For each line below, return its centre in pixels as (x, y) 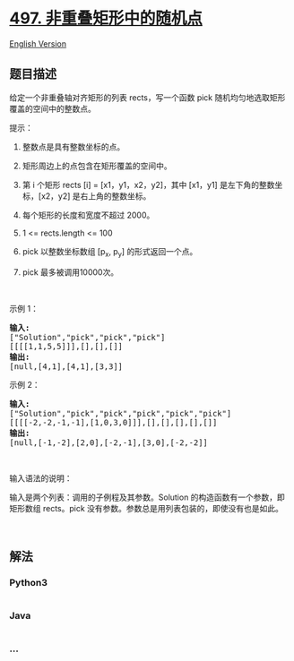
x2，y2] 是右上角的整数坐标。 (96, 196)
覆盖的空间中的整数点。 (52, 108)
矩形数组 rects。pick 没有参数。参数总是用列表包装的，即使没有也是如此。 (147, 508)
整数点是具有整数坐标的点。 (73, 146)
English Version (38, 43)
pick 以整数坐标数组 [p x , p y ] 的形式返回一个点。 (110, 252)
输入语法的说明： (41, 478)
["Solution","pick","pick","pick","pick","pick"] (121, 413)
